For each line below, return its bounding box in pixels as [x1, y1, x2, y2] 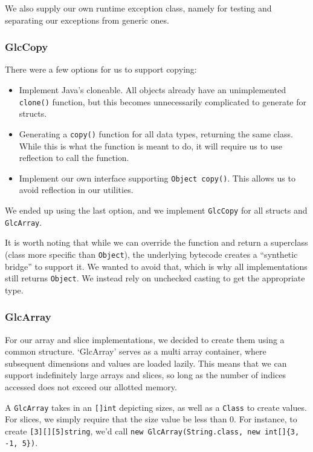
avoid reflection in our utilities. [19, 183, 134, 196]
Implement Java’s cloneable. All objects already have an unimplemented [19, 84, 286, 96]
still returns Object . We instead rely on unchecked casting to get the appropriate [5, 272, 305, 284]
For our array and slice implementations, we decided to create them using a [5, 333, 285, 346]
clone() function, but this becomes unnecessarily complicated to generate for [19, 95, 307, 108]
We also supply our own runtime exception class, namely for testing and [5, 2, 272, 14]
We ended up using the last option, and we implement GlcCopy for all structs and [5, 203, 308, 216]
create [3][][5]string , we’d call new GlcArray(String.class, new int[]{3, [5, 424, 300, 437]
